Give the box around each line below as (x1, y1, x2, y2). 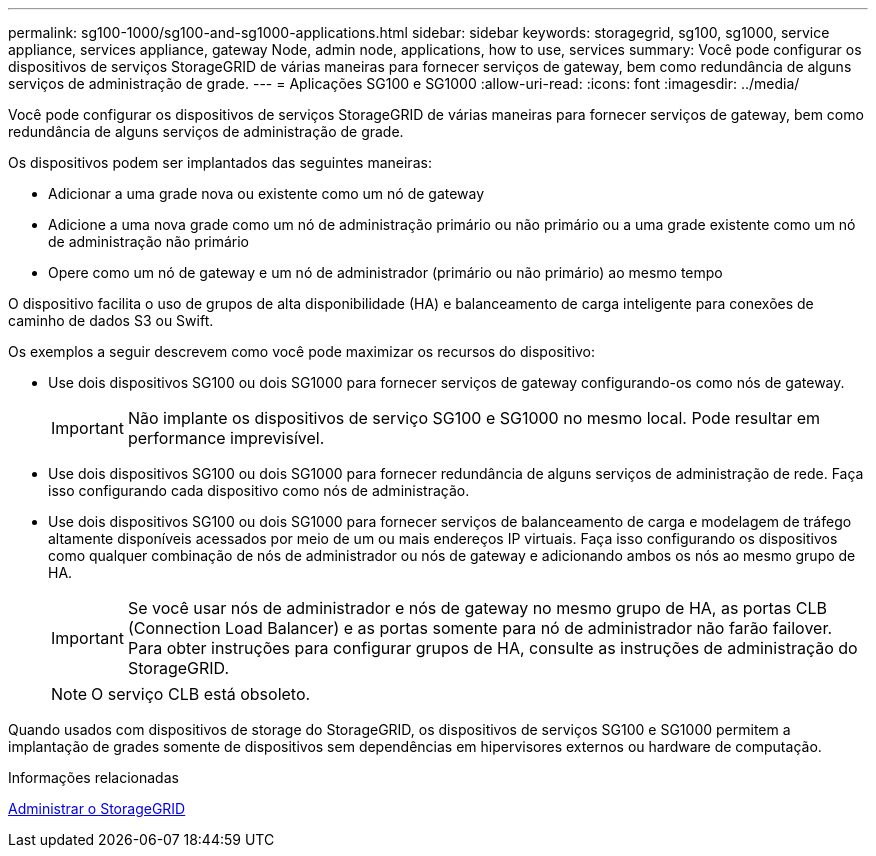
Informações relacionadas (8, 769, 179, 786)
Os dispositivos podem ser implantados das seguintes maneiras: (8, 154, 432, 171)
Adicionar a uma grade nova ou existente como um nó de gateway (48, 185, 485, 202)
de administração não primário (48, 233, 250, 250)
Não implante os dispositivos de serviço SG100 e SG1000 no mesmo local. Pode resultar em (127, 408, 820, 428)
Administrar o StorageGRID (8, 800, 186, 817)
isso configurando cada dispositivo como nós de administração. (48, 482, 470, 499)
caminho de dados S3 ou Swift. (8, 312, 214, 329)
